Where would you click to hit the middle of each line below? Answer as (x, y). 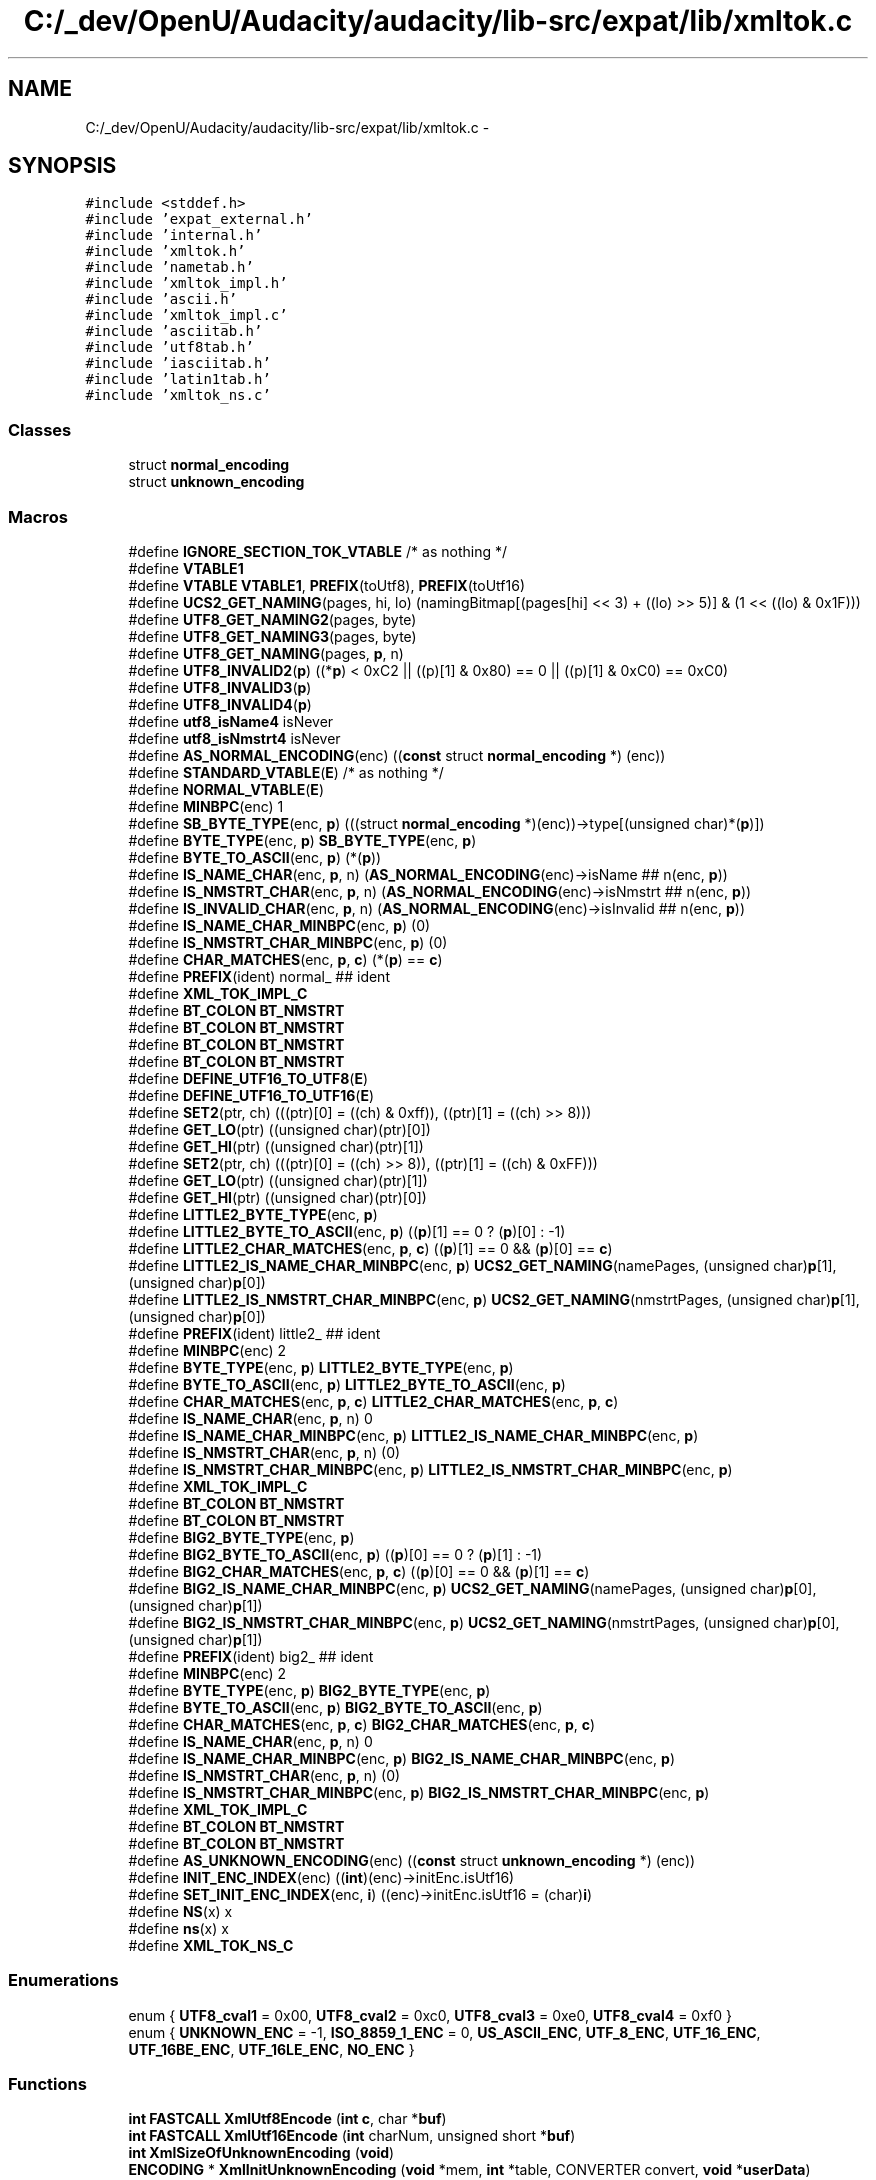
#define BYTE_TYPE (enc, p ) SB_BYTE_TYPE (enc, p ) (302, 840)
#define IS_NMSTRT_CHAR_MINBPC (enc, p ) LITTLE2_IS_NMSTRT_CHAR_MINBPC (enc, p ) (430, 1469)
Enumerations (63, 1980)
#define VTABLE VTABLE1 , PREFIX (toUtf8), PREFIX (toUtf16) (326, 585)
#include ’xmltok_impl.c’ (186, 315)
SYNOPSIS (62, 166)
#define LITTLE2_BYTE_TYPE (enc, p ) (253, 1214)
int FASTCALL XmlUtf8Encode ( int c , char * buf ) (287, 2119)
